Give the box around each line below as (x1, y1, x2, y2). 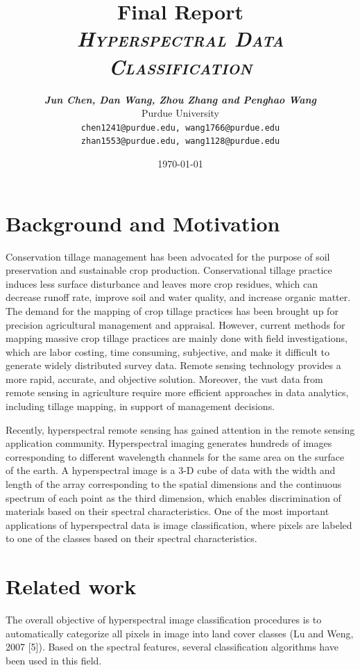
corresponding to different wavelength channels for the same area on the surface (6, 449, 345, 464)
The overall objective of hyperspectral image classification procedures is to (6, 612, 322, 627)
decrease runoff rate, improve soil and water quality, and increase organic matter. (6, 290, 351, 304)
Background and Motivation (6, 209, 280, 237)
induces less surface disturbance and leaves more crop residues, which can (6, 276, 318, 291)
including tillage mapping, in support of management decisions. (6, 399, 275, 414)
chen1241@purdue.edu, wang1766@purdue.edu (80, 122, 280, 133)
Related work (6, 572, 137, 600)
